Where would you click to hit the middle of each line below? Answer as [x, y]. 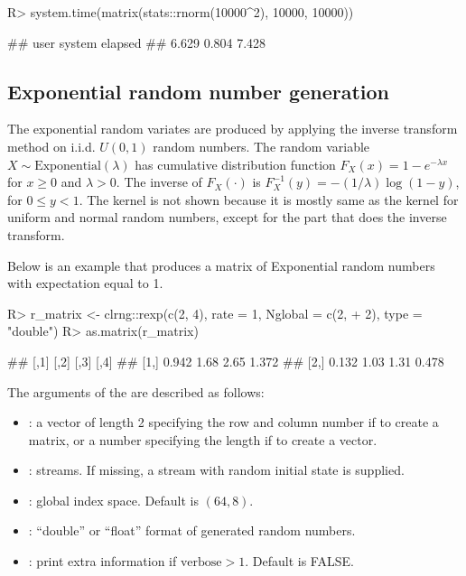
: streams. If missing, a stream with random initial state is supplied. [216, 470]
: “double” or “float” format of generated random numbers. [192, 530]
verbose [201, 563]
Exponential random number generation [199, 91]
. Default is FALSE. [299, 561]
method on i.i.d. [51, 146]
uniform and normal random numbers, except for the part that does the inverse [227, 217]
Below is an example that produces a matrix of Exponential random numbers [221, 265]
